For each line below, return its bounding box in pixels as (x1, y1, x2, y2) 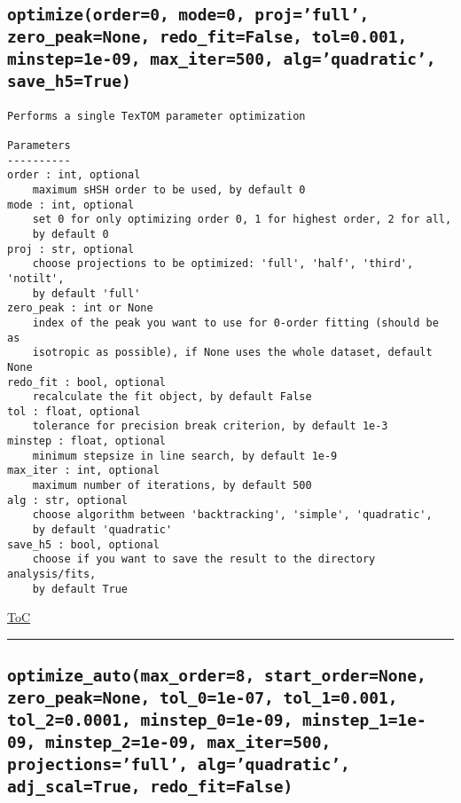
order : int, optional (7, 169, 141, 182)
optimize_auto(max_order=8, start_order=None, (7, 666, 426, 686)
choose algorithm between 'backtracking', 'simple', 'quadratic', (32, 508, 433, 522)
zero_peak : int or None (7, 302, 153, 315)
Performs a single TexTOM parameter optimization (7, 109, 306, 122)
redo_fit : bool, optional (7, 375, 166, 389)
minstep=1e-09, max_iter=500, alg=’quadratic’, (7, 50, 436, 69)
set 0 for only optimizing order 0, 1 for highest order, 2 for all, (32, 213, 452, 226)
